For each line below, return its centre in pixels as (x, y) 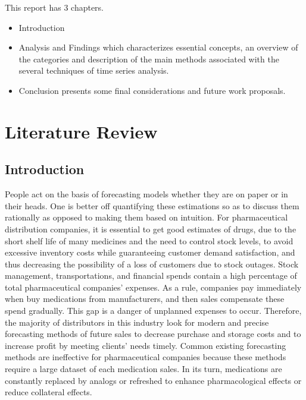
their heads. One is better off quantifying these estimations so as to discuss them (152, 205)
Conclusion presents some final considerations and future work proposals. (152, 90)
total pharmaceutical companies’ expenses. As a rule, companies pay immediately (153, 287)
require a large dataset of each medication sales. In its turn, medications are (143, 369)
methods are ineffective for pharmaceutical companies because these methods (146, 357)
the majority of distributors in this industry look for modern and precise (137, 322)
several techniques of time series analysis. (94, 70)
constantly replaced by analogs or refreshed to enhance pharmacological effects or (153, 380)
